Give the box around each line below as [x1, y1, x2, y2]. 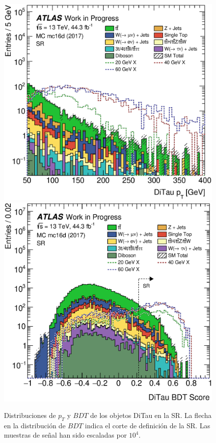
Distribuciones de [4, 410, 56, 420]
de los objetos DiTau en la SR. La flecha [90, 410, 212, 420]
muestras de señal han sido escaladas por [4, 430, 127, 440]
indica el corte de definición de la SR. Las [85, 420, 210, 430]
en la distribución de [4, 420, 66, 430]
